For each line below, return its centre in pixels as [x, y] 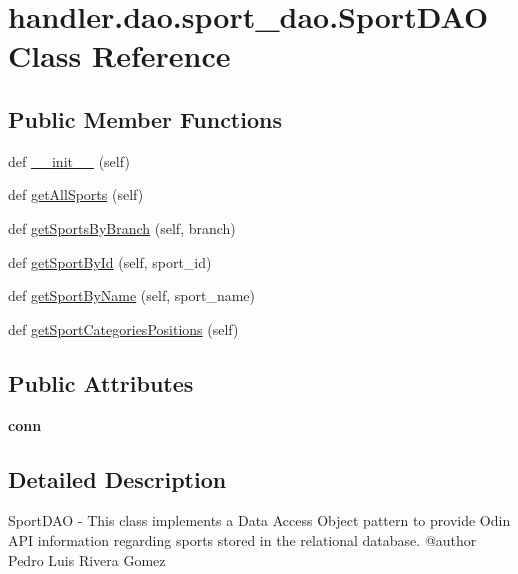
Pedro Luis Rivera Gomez [87, 559]
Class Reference [119, 55]
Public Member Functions [145, 118]
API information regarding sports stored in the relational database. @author [242, 539]
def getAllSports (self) [76, 194]
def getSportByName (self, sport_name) [132, 295]
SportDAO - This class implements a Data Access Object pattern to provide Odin [259, 520]
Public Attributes [101, 382]
